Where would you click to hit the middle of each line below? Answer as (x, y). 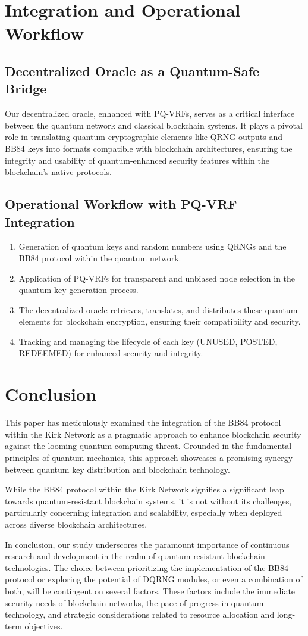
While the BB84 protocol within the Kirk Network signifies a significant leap (144, 489)
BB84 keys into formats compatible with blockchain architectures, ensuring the (149, 148)
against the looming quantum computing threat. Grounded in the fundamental (148, 446)
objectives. (44, 626)
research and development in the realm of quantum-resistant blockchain (135, 556)
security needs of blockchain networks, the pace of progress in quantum (134, 602)
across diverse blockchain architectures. (76, 524)
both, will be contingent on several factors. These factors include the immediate (150, 590)
